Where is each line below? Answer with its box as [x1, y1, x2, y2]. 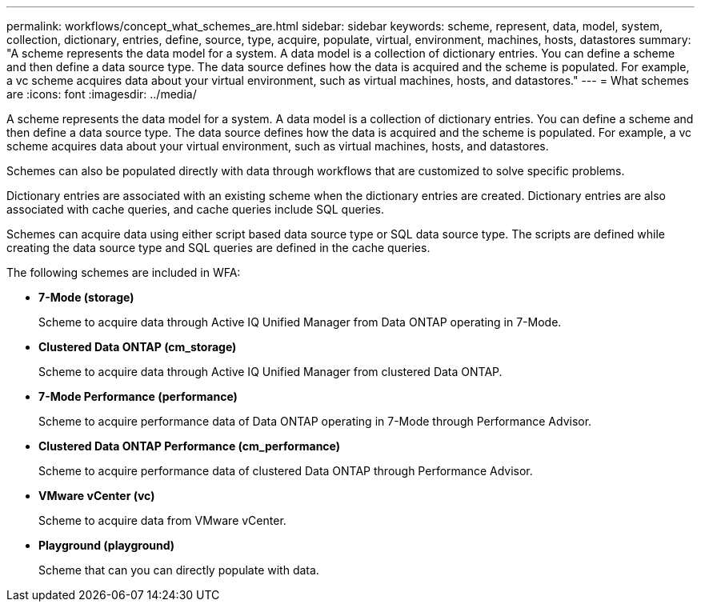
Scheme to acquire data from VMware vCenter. [38, 514, 286, 527]
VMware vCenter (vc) [38, 489, 155, 502]
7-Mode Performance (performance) [38, 390, 238, 403]
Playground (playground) [38, 538, 175, 552]
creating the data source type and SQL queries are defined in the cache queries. [6, 241, 431, 254]
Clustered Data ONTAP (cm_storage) [38, 340, 237, 354]
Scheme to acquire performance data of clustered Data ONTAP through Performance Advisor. [38, 464, 533, 478]
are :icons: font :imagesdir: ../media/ [6, 87, 197, 101]
